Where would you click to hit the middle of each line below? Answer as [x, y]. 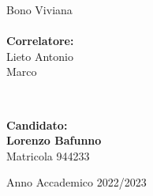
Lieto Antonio [40, 56]
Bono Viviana [39, 9]
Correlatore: [40, 41]
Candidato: [37, 124]
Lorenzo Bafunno [54, 140]
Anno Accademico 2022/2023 [76, 182]
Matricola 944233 [48, 155]
